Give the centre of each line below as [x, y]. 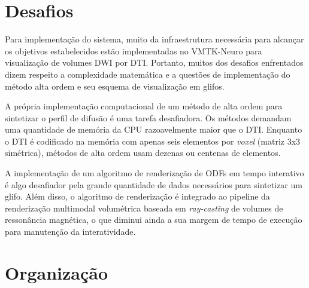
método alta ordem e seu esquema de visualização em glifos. [115, 86]
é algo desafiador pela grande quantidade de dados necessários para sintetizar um [154, 184]
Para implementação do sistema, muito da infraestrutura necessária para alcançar [154, 39]
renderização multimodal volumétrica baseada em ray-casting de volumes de [144, 208]
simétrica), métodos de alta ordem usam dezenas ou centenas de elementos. [143, 153]
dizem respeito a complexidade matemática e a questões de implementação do [148, 74]
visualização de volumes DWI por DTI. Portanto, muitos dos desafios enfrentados [154, 62]
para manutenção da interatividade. [70, 232]
